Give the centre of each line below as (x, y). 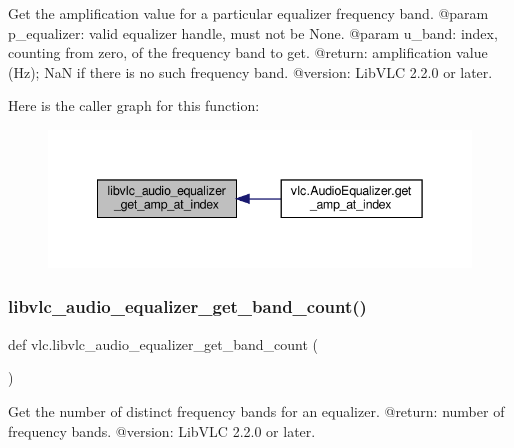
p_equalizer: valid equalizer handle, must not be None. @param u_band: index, (253, 32)
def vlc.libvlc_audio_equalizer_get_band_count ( (163, 343)
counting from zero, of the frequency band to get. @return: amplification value (248, 52)
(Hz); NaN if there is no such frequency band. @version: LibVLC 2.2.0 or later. (250, 71)
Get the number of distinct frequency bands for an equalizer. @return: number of (256, 410)
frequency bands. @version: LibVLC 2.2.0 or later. (162, 430)
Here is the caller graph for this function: (134, 105)
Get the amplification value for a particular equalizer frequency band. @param (248, 13)
